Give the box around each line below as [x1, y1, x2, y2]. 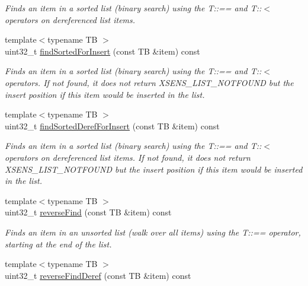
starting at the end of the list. [5, 237, 112, 250]
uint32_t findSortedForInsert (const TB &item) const [5, 45, 200, 57]
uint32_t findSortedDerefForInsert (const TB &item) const [5, 119, 220, 132]
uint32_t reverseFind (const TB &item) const [5, 206, 172, 218]
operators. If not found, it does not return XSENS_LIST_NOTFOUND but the [5, 76, 294, 88]
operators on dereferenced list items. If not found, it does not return [5, 151, 251, 163]
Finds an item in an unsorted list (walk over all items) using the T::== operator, [5, 225, 301, 238]
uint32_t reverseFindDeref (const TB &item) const [5, 269, 191, 281]
